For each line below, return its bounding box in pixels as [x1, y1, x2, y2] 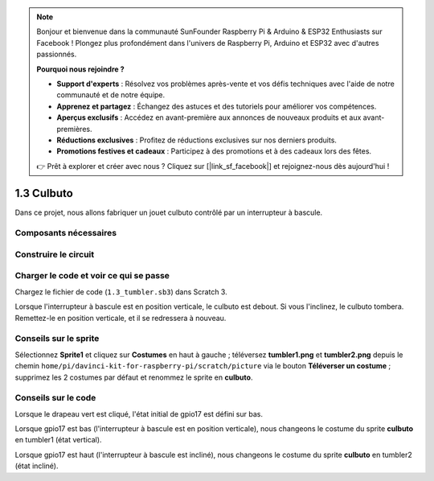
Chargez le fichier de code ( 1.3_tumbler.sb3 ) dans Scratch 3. [14, 286, 228, 297]
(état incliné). [14, 461, 59, 471]
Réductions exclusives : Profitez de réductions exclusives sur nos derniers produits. [56, 135, 338, 145]
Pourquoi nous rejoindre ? [36, 64, 125, 74]
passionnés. [36, 49, 77, 60]
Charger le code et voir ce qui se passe [14, 270, 170, 282]
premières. [56, 124, 92, 134]
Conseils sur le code [14, 393, 96, 404]
